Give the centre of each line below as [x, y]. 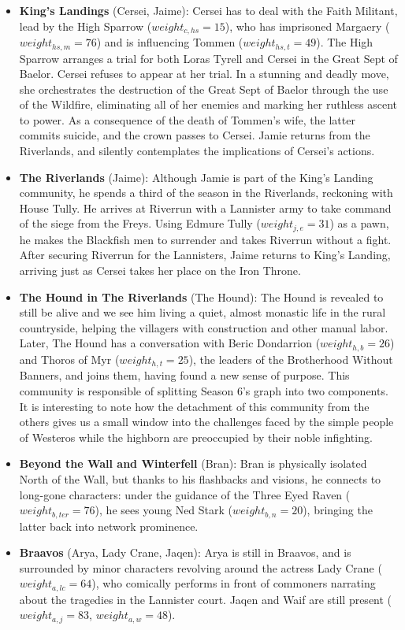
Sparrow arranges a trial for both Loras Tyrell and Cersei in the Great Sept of [208, 58]
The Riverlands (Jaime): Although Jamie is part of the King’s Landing [196, 177]
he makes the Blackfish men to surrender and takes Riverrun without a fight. [205, 239]
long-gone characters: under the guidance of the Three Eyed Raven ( [185, 494]
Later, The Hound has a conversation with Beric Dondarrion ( [170, 343]
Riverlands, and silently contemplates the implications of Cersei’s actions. [197, 151]
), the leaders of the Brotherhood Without [291, 359]
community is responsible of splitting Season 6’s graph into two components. [204, 390]
